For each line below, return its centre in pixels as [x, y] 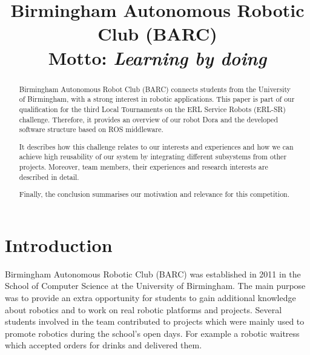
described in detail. [49, 177]
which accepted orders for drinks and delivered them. [104, 345]
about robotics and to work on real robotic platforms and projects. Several [143, 309]
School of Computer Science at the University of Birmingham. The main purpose [155, 286]
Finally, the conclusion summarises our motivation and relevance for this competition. [154, 194]
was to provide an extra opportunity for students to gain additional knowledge [150, 298]
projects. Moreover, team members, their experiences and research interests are [143, 167]
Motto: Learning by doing [157, 58]
